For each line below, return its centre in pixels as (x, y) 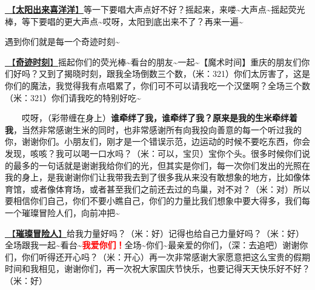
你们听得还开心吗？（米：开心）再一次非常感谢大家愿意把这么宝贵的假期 (166, 256)
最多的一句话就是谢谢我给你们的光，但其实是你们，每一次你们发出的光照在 (161, 165)
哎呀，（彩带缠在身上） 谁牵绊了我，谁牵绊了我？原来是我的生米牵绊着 (160, 118)
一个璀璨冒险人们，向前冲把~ (62, 212)
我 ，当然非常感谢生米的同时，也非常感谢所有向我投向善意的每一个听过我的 (153, 129)
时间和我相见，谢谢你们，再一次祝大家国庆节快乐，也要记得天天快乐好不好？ (157, 269)
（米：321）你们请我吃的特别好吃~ (73, 97)
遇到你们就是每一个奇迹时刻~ (62, 41)
